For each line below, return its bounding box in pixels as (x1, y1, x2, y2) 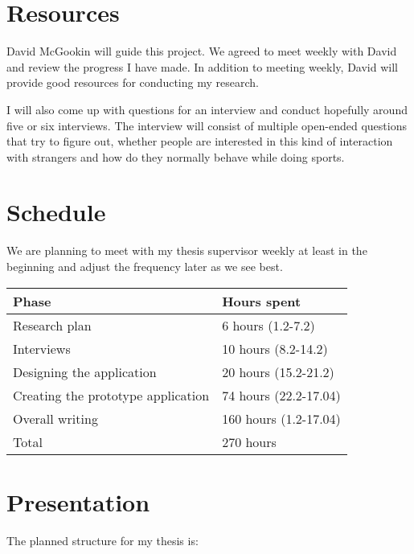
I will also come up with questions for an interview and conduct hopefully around (6, 101, 408, 117)
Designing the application (13, 362, 157, 381)
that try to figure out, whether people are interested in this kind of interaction (6, 133, 393, 150)
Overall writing (13, 408, 98, 428)
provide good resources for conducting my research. (6, 74, 259, 91)
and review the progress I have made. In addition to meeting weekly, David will (6, 58, 398, 75)
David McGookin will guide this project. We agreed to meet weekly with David (6, 43, 397, 60)
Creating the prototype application (13, 385, 210, 404)
